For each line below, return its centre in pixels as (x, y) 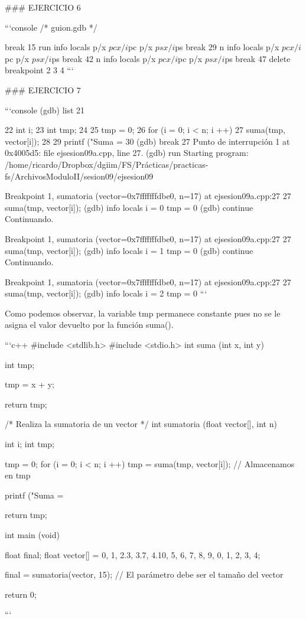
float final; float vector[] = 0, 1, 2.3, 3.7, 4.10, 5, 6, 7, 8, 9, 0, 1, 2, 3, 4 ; (133, 554)
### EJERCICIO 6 (43, 7)
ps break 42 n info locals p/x (104, 58)
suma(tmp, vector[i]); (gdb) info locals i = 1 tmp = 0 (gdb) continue (129, 250)
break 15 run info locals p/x (56, 47)
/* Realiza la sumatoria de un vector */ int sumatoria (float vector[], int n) (141, 424)
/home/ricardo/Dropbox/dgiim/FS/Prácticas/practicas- (107, 164)
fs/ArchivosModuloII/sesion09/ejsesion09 (79, 176)
